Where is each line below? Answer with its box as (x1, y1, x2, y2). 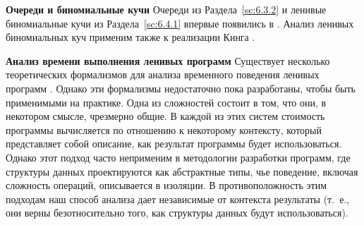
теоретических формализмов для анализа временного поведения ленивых (6, 67, 320, 82)
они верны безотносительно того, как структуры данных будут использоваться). (6, 205, 348, 220)
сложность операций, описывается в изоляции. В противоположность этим (6, 178, 327, 193)
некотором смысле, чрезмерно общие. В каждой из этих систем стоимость (6, 109, 325, 123)
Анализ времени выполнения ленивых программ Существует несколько (6, 53, 330, 68)
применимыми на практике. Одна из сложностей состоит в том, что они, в (6, 95, 327, 109)
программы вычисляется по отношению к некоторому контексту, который (6, 122, 322, 137)
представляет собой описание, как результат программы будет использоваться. (6, 136, 342, 151)
